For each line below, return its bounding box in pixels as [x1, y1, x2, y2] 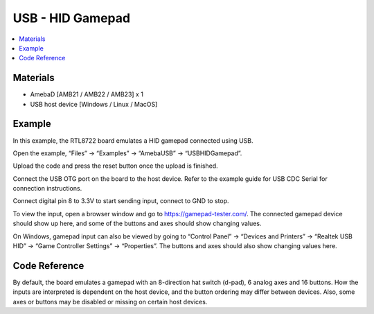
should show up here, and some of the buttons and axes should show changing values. [12, 219, 262, 228]
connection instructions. [12, 184, 82, 193]
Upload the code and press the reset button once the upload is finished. [12, 162, 218, 170]
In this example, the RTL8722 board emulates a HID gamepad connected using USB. [12, 136, 253, 145]
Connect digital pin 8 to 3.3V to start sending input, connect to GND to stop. [12, 197, 229, 205]
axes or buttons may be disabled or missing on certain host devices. [12, 297, 208, 306]
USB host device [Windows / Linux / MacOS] [30, 100, 158, 108]
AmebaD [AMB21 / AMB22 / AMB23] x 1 [30, 90, 143, 98]
